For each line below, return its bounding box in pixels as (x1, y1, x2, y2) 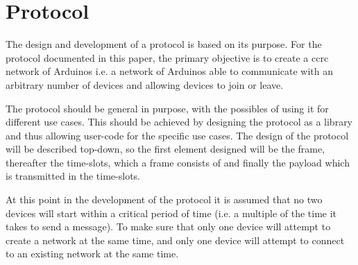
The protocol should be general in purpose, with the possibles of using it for (6, 101, 329, 115)
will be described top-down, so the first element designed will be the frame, (6, 142, 325, 156)
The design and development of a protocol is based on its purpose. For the (6, 37, 322, 51)
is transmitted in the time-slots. (6, 169, 140, 183)
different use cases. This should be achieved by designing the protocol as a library (6, 114, 353, 129)
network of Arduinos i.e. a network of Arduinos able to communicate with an (6, 64, 334, 78)
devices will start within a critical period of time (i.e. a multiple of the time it (6, 205, 337, 220)
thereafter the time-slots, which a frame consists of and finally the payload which (6, 155, 350, 169)
